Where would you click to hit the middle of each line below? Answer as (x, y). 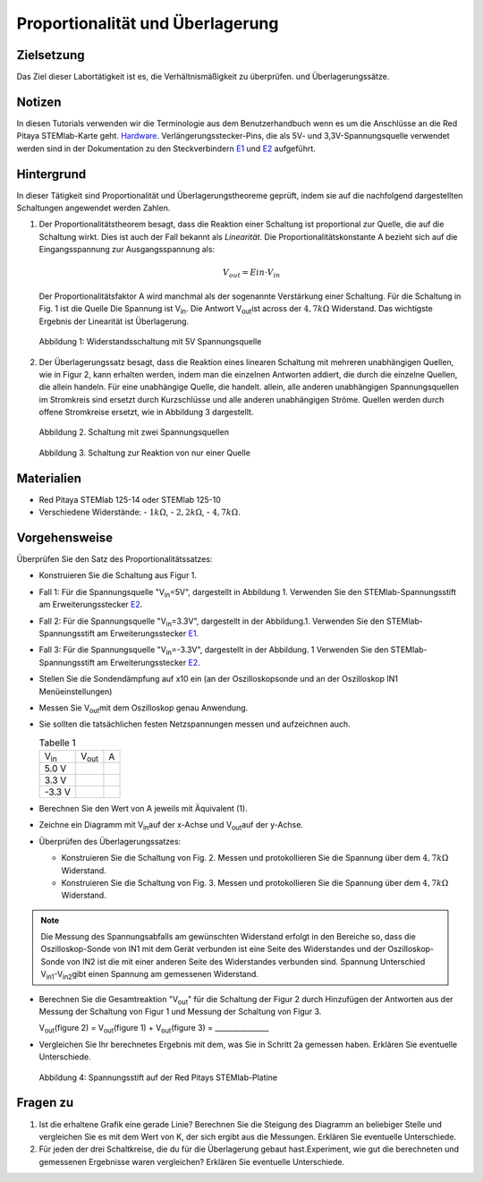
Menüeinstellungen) (76, 691)
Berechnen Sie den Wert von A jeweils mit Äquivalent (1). (143, 808)
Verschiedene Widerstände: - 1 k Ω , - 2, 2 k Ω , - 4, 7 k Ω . (140, 512)
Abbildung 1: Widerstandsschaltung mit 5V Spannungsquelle (150, 342)
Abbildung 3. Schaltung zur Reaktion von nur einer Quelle (144, 453)
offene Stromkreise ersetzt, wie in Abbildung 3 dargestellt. (146, 412)
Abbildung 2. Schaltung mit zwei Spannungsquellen (134, 432)
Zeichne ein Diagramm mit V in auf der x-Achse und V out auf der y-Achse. (171, 826)
